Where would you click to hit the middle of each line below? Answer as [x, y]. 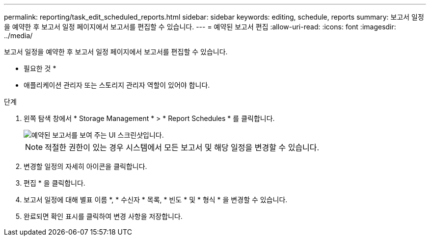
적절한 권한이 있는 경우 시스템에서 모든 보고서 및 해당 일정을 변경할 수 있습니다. [182, 147]
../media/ [18, 36]
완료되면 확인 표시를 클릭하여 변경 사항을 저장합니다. [103, 216]
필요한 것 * [40, 68]
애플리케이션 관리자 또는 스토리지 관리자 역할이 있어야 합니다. [117, 85]
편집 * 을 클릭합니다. [54, 183]
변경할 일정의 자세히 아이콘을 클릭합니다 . [85, 166]
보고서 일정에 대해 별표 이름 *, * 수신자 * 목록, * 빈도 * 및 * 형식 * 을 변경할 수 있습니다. [156, 200]
